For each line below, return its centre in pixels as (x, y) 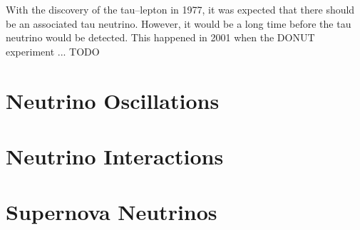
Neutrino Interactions (115, 156)
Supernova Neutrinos (112, 212)
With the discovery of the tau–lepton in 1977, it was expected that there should (180, 9)
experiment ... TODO (53, 51)
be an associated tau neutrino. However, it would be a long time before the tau (179, 23)
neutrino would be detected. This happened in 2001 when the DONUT (160, 37)
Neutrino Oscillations (113, 100)
